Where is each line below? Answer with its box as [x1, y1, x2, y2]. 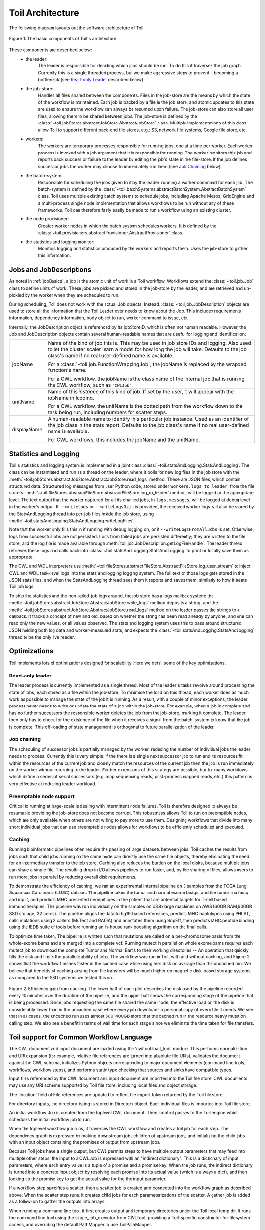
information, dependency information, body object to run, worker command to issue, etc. [9, 315, 189, 321]
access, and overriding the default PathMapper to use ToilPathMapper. [9, 1222, 152, 1228]
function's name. [48, 367, 87, 374]
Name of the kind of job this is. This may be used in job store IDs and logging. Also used [48, 340, 251, 347]
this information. [38, 252, 71, 258]
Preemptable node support [9, 793, 75, 799]
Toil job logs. [9, 584, 35, 590]
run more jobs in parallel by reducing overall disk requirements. [9, 874, 137, 880]
